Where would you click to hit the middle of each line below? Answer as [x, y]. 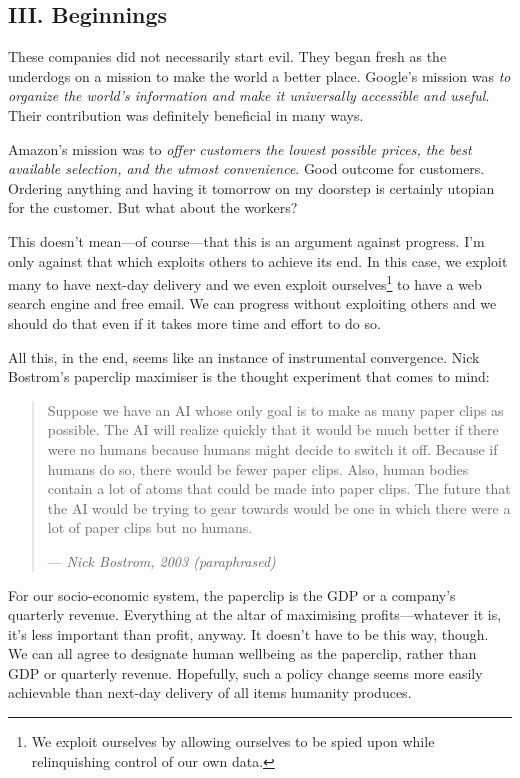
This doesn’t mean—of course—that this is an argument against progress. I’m [246, 240]
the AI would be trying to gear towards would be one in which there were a [279, 507]
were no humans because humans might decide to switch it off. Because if [272, 448]
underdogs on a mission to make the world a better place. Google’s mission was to [259, 75]
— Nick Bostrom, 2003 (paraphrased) [161, 560]
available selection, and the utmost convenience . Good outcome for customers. [246, 168]
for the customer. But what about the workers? [153, 207]
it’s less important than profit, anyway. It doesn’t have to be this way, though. [248, 633]
